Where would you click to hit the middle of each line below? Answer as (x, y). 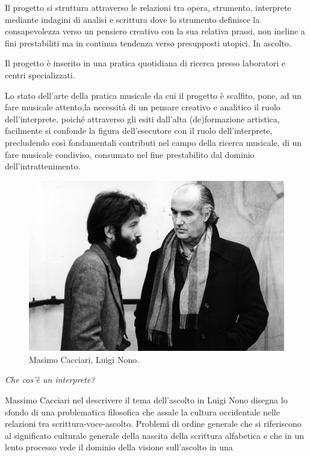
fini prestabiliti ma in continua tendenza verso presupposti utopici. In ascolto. (148, 43)
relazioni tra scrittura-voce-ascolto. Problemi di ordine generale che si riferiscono (153, 424)
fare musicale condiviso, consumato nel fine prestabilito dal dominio (130, 154)
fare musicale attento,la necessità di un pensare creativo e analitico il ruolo (143, 107)
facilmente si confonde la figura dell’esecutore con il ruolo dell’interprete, (139, 131)
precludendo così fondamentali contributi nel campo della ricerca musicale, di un (153, 142)
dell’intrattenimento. (43, 166)
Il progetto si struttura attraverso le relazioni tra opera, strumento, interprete (148, 7)
